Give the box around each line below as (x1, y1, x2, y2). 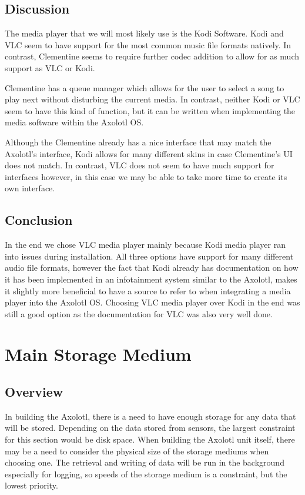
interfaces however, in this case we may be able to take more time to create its (5, 170, 287, 182)
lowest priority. (5, 479, 58, 491)
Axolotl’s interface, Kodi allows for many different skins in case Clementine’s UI (5, 147, 293, 160)
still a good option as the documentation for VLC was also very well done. (5, 307, 273, 320)
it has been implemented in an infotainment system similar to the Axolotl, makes (5, 273, 297, 285)
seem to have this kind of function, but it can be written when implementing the (5, 104, 296, 117)
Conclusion (5, 211, 73, 229)
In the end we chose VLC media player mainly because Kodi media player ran (5, 238, 286, 251)
